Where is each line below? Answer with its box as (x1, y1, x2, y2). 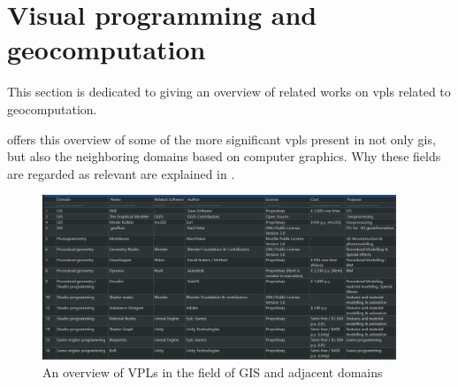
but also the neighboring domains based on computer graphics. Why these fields (7, 147, 441, 166)
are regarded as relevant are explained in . (7, 164, 235, 182)
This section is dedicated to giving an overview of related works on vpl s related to (7, 82, 451, 101)
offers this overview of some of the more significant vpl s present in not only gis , (7, 129, 436, 148)
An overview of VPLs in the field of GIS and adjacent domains (42, 362, 383, 381)
